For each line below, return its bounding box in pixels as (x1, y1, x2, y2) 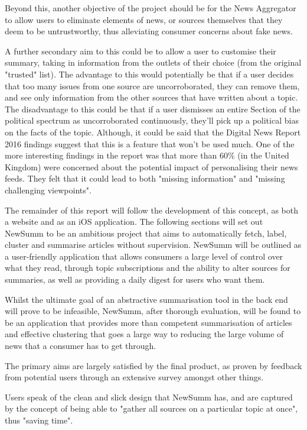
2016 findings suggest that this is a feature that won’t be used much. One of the (5, 137, 295, 150)
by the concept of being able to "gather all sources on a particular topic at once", (5, 402, 298, 415)
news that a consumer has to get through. (5, 340, 156, 352)
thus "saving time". (5, 414, 73, 426)
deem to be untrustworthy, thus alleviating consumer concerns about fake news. (5, 25, 293, 37)
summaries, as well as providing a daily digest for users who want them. (5, 273, 265, 286)
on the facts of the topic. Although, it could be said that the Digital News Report (5, 125, 301, 138)
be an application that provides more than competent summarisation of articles (5, 316, 292, 328)
